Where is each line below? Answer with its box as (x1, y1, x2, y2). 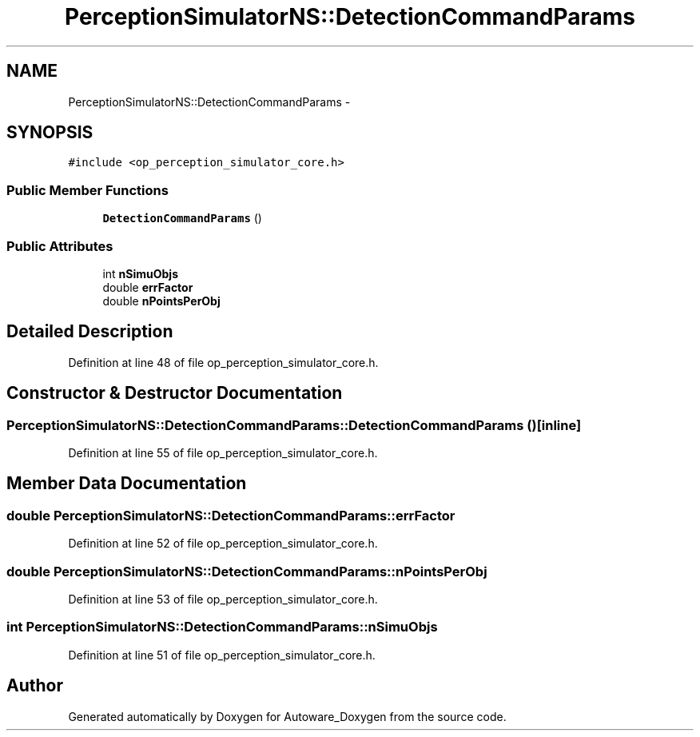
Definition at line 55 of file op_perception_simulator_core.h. (68, 446, 378, 460)
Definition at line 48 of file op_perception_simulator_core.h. (68, 355, 379, 369)
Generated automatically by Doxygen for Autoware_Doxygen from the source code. (68, 709, 507, 723)
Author (6, 675, 63, 696)
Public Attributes (6, 237, 113, 254)
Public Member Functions (6, 181, 169, 198)
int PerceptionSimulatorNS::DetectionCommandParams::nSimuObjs (6, 619, 438, 635)
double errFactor (102, 280, 193, 294)
